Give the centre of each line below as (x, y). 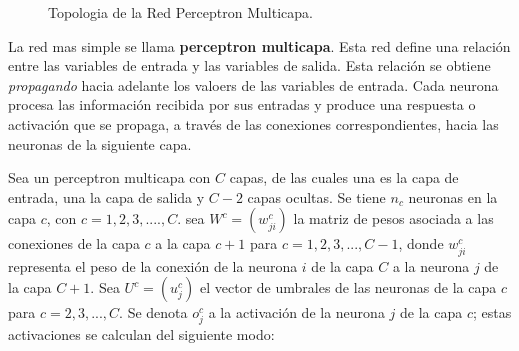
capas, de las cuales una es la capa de (344, 177)
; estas (492, 312)
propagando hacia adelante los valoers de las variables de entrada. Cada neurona (253, 84)
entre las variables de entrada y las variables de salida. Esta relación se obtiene (249, 65)
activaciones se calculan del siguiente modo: (141, 334)
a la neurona (431, 265)
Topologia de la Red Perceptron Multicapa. (180, 12)
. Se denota (153, 312)
